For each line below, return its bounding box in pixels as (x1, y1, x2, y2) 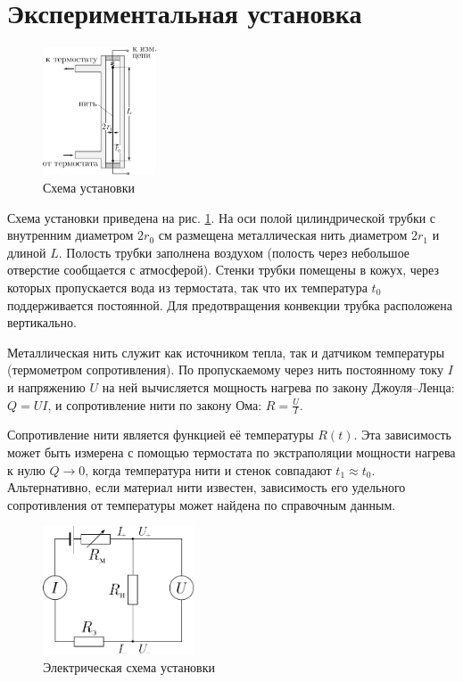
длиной (7, 242, 46, 261)
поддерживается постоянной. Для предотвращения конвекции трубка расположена (7, 295, 453, 314)
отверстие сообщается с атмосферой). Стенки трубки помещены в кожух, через (7, 260, 439, 279)
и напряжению (7, 378, 86, 396)
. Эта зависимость (353, 425, 451, 444)
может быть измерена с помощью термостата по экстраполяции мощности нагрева (7, 443, 456, 462)
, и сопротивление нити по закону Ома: (47, 395, 262, 414)
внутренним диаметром (7, 226, 134, 244)
